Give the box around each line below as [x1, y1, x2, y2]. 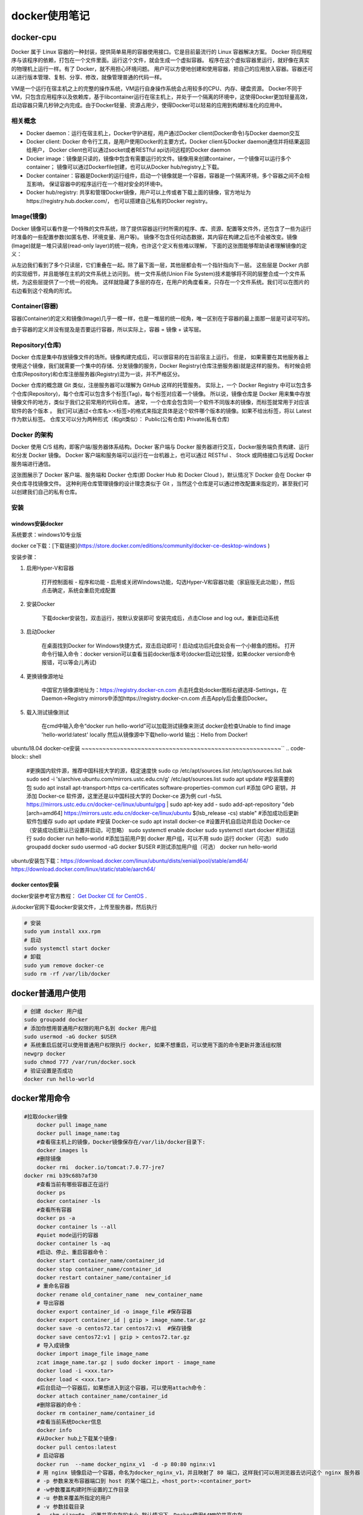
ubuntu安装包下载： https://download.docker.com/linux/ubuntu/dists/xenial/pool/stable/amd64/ [11, 857, 249, 864]
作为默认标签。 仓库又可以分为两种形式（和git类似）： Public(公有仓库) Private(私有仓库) [11, 415, 230, 422]
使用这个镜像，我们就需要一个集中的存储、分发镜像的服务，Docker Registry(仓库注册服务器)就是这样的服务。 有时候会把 [11, 362, 311, 369]
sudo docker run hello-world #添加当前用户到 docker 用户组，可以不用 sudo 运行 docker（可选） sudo [33, 834, 289, 842]
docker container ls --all [36, 1223, 117, 1230]
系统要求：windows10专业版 [11, 531, 82, 538]
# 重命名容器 [36, 1282, 70, 1290]
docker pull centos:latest [36, 1443, 117, 1451]
